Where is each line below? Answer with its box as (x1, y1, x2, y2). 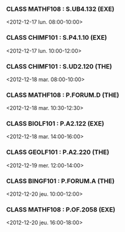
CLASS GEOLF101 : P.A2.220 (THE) (6, 148, 109, 156)
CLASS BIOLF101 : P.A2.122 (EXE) (6, 120, 105, 128)
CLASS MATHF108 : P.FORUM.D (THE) (6, 91, 120, 99)
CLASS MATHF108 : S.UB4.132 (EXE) (6, 5, 115, 13)
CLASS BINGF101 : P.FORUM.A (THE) (6, 177, 115, 185)
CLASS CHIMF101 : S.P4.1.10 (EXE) (6, 34, 108, 42)
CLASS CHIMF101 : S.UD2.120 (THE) (6, 62, 112, 70)
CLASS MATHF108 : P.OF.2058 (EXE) (6, 206, 115, 213)
